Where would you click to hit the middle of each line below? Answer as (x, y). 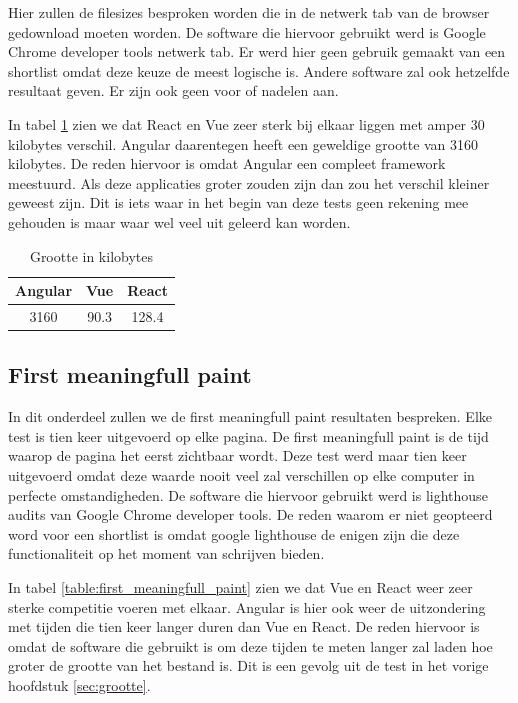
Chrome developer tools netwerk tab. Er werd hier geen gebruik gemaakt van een (257, 51)
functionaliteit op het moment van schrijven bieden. (166, 553)
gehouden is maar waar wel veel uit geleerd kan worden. (179, 221)
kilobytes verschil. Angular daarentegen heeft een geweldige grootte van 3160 (243, 143)
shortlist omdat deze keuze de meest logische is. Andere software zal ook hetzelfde (259, 70)
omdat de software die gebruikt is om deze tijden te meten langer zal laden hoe (250, 645)
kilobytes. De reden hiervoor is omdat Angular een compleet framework (227, 163)
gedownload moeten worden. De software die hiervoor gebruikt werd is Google (247, 31)
